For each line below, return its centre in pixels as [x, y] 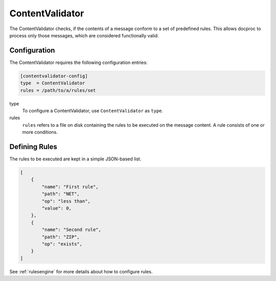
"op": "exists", [62, 244]
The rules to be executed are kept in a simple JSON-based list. [75, 159]
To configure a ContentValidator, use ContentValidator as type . [93, 110]
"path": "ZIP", [61, 237]
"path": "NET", [61, 194]
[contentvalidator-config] [54, 76]
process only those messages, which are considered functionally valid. [84, 35]
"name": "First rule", [70, 187]
